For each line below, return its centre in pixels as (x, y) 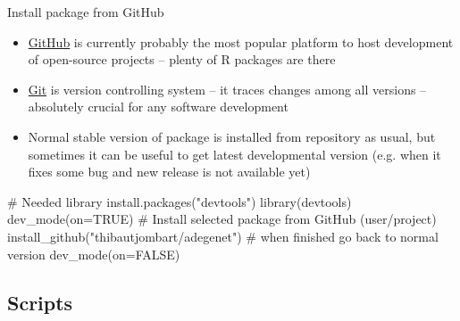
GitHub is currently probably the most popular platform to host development (241, 41)
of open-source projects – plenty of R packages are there (182, 59)
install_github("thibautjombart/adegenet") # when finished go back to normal (223, 236)
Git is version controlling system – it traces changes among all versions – (227, 89)
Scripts (40, 302)
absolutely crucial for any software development (158, 107)
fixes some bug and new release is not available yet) (169, 172)
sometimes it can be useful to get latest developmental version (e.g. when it (234, 154)
